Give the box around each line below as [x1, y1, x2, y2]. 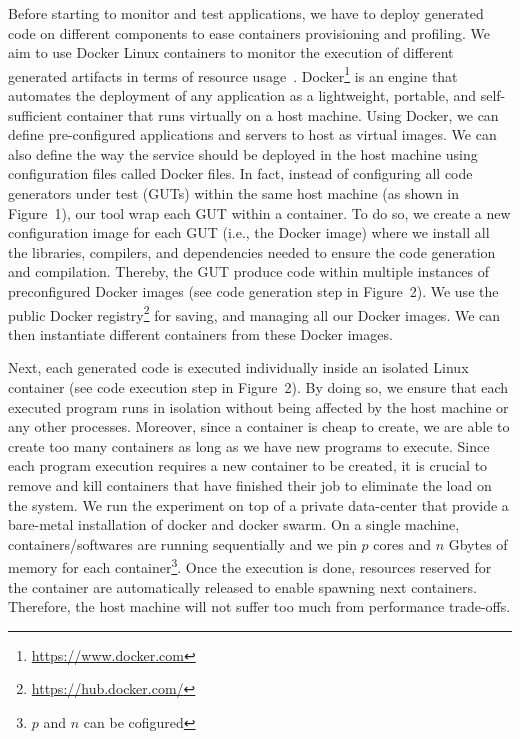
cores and [373, 533, 431, 554]
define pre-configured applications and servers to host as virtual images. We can [8, 124, 497, 145]
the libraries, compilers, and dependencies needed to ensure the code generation [8, 241, 496, 262]
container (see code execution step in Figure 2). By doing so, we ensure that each [8, 377, 509, 397]
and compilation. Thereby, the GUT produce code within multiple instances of [8, 261, 490, 282]
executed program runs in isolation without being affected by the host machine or [8, 396, 509, 417]
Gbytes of [448, 533, 508, 554]
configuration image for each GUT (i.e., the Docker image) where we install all [8, 222, 490, 243]
